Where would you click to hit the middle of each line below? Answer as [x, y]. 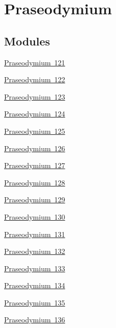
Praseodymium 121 [35, 62]
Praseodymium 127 [35, 165]
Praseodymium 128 [35, 182]
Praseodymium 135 [35, 302]
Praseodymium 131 [35, 234]
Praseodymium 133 [35, 268]
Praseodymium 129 [35, 200]
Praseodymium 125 [35, 131]
